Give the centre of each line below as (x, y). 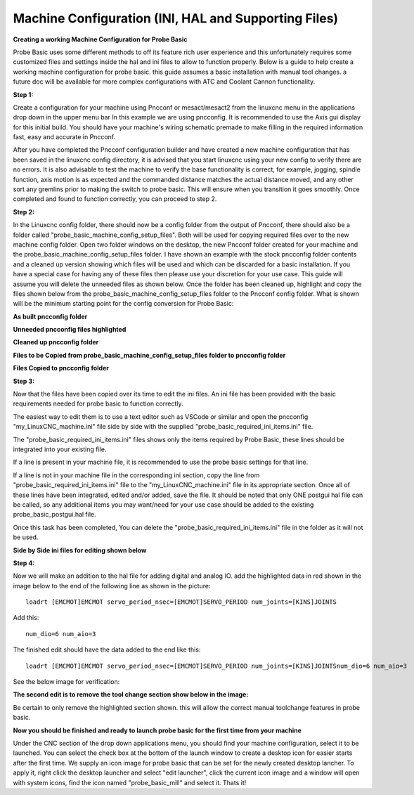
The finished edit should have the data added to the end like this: (107, 649)
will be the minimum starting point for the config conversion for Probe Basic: (123, 304)
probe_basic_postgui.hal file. (54, 515)
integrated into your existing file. (60, 449)
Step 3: (24, 381)
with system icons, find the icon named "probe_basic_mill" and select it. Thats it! (130, 782)
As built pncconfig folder (50, 316)
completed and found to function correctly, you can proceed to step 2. (115, 199)
